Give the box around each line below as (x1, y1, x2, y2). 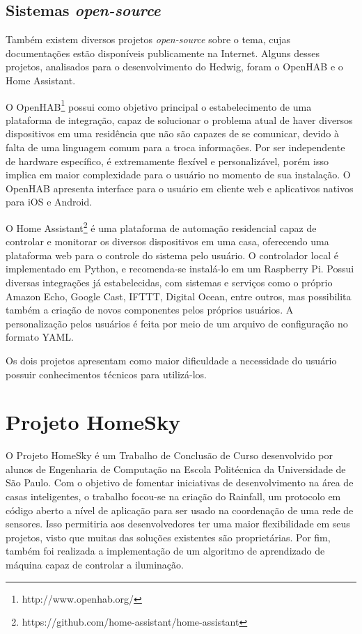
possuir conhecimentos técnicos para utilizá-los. (6, 366, 207, 381)
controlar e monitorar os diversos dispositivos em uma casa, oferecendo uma (6, 234, 329, 249)
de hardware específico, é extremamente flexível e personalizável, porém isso (6, 153, 329, 168)
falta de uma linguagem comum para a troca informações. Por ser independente (6, 140, 345, 155)
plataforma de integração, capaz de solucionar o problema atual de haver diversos (6, 112, 353, 127)
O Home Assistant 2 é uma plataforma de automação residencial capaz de (6, 218, 317, 235)
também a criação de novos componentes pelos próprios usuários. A (6, 302, 294, 317)
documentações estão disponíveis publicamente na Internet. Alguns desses (6, 45, 320, 60)
